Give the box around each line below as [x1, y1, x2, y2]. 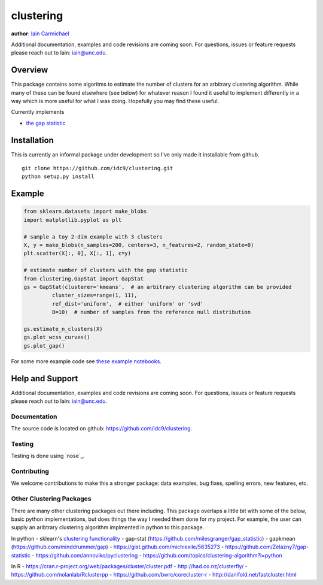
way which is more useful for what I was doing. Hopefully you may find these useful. [11, 98, 220, 105]
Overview [11, 65, 48, 75]
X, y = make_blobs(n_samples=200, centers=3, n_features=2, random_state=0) [23, 242, 254, 249]
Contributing [11, 468, 49, 476]
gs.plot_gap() [23, 342, 65, 349]
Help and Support [11, 373, 78, 384]
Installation [11, 135, 54, 145]
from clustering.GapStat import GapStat [23, 275, 144, 282]
